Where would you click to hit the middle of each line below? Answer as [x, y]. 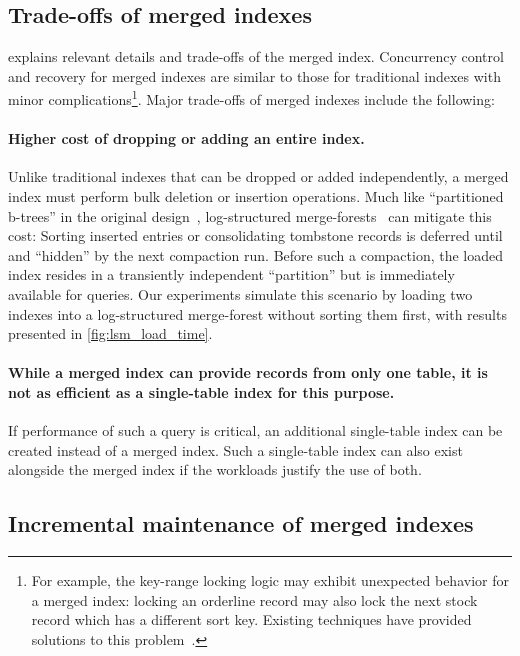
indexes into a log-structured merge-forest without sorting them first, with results [257, 313]
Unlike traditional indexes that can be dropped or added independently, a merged [258, 176]
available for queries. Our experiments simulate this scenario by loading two [240, 294]
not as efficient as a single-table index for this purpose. [201, 391]
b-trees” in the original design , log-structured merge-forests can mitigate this [250, 215]
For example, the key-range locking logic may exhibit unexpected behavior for [270, 580]
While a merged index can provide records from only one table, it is [248, 372]
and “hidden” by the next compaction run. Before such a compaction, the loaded [256, 254]
